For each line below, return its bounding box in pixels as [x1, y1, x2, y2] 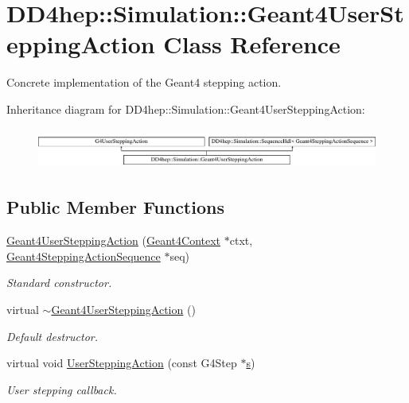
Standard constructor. [6, 274, 112, 291]
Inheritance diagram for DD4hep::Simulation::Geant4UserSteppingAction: [6, 100, 365, 117]
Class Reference [163, 28, 341, 60]
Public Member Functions [6, 195, 224, 219]
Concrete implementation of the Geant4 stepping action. [6, 74, 282, 91]
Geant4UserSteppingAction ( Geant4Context [6, 232, 221, 249]
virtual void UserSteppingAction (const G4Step [6, 355, 237, 371]
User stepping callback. [6, 381, 117, 397]
